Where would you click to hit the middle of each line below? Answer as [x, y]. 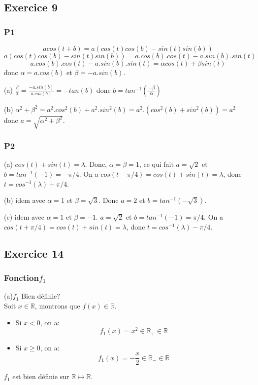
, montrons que [57, 305]
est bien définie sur [41, 376]
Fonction [21, 278]
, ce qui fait [156, 164]
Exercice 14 [34, 253]
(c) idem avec [24, 217]
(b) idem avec [25, 200]
